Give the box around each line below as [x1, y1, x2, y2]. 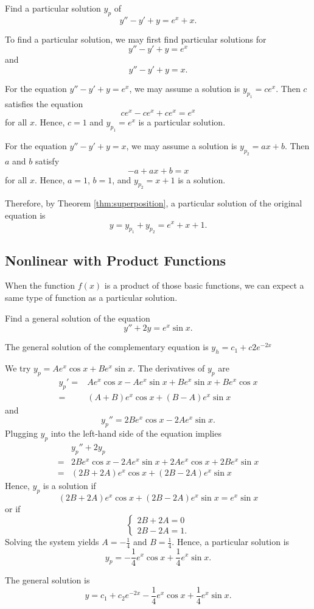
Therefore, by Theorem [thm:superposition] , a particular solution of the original [5, 197, 302, 209]
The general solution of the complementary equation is [5, 340, 209, 353]
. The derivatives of [132, 362, 205, 375]
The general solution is [5, 574, 90, 586]
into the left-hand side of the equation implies [51, 427, 222, 440]
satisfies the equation [5, 97, 83, 110]
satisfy [35, 154, 60, 167]
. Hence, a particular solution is [172, 535, 290, 548]
